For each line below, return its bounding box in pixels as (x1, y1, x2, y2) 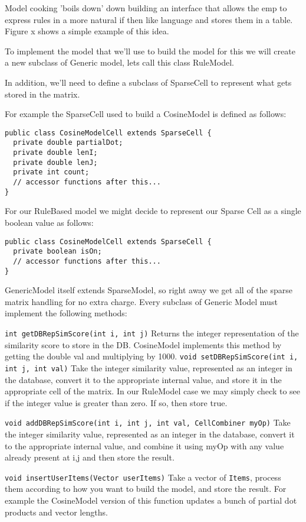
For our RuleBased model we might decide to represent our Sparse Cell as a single (5, 205, 301, 217)
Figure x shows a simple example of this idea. (5, 25, 169, 37)
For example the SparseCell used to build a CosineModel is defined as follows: (5, 108, 287, 120)
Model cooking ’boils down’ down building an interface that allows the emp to (5, 2, 287, 14)
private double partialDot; (13, 138, 123, 147)
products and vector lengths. (5, 505, 108, 518)
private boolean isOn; (13, 247, 102, 256)
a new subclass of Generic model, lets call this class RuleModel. (5, 56, 234, 69)
